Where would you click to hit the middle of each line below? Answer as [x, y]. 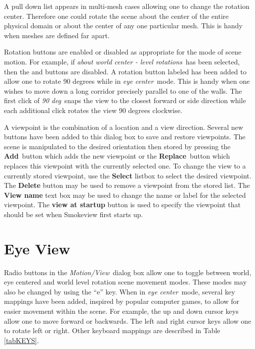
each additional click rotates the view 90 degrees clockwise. [93, 110]
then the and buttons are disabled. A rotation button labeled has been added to [125, 71]
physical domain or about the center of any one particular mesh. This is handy [123, 26]
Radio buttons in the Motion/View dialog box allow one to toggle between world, [128, 272]
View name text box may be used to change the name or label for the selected [125, 195]
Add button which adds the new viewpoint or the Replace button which [117, 156]
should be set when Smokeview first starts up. [74, 214]
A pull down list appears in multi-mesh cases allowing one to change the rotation [127, 6]
